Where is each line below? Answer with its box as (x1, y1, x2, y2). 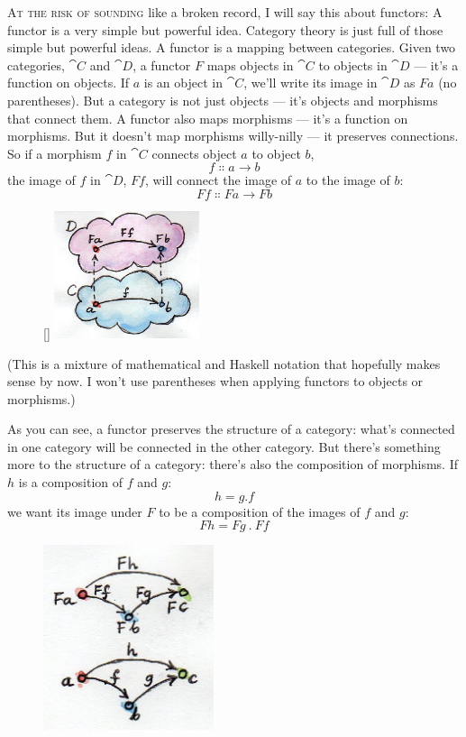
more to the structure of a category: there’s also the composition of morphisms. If (7, 455, 458, 474)
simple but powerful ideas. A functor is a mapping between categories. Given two (7, 38, 456, 57)
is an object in (143, 73, 223, 92)
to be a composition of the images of (159, 502, 361, 521)
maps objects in (206, 55, 294, 74)
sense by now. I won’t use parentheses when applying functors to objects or (7, 372, 424, 391)
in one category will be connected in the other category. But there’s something (7, 437, 441, 456)
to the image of (306, 170, 390, 189)
